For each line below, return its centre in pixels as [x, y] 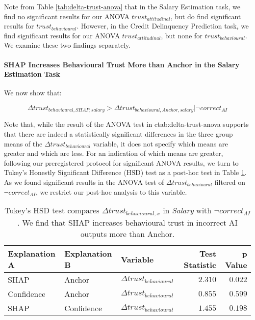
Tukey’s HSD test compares [52, 210]
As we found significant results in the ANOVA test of [84, 182]
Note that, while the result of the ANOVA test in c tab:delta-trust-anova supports [127, 124]
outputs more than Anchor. [127, 234]
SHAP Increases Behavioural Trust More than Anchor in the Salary [122, 64]
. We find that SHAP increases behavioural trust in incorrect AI [127, 223]
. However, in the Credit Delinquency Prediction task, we [163, 26]
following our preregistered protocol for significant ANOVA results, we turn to [121, 162]
